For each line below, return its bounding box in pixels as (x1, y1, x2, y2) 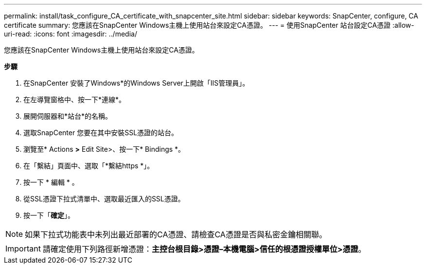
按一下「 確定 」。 (23, 211, 74, 219)
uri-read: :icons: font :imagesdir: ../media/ (4, 30, 137, 38)
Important (5, 244, 41, 253)
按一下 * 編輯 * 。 (23, 178, 79, 186)
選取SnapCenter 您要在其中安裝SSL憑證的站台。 (23, 128, 178, 137)
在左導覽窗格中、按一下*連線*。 (23, 95, 126, 104)
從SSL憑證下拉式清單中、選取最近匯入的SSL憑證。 (23, 195, 185, 203)
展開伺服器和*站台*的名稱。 (23, 112, 112, 120)
